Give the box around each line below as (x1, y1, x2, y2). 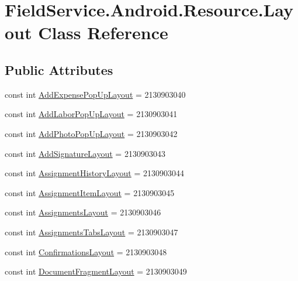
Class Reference (38, 20, 168, 44)
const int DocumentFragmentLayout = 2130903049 (5, 265, 187, 277)
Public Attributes (5, 60, 113, 78)
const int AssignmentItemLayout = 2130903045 (5, 186, 175, 198)
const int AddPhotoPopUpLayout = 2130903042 (5, 127, 178, 139)
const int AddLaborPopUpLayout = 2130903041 (5, 108, 178, 120)
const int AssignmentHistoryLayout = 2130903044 (5, 167, 184, 179)
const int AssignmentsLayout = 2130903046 (5, 206, 161, 218)
